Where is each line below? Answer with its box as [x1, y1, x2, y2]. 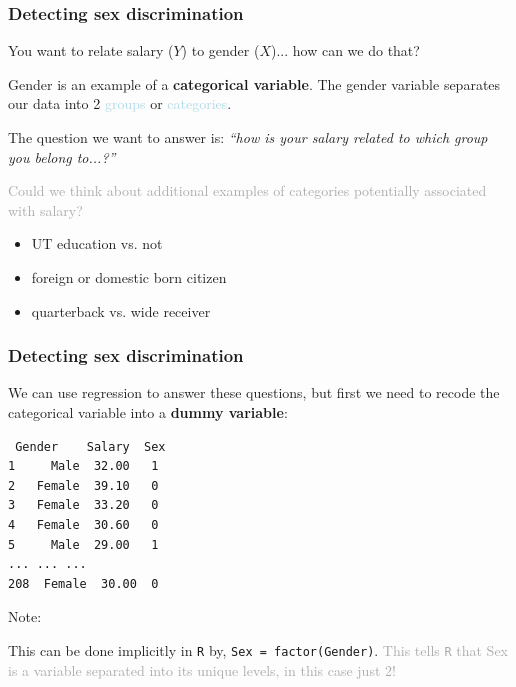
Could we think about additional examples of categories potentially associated [8, 180, 487, 201]
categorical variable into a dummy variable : [8, 401, 288, 422]
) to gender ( [181, 40, 260, 61]
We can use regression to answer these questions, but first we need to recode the [8, 382, 500, 403]
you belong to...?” [8, 146, 116, 167]
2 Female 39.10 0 [8, 478, 159, 493]
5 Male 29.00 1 [8, 537, 159, 552]
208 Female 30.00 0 [8, 576, 159, 591]
